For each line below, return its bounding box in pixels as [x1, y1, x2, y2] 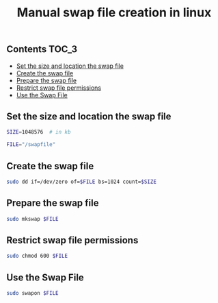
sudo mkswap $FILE [6, 215, 59, 222]
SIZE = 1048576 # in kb [6, 129, 71, 136]
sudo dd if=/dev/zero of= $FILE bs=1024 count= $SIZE [6, 178, 156, 185]
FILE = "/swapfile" [6, 141, 56, 148]
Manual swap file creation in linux [16, 5, 212, 21]
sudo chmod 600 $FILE [6, 252, 68, 260]
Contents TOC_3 [6, 43, 78, 56]
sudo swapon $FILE [6, 290, 59, 297]
